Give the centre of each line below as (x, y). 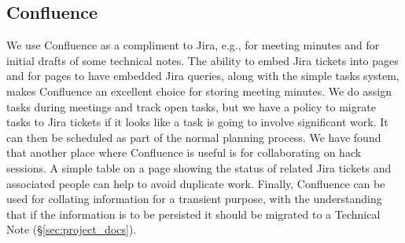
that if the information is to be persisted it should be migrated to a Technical (193, 214)
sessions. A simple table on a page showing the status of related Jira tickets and (199, 167)
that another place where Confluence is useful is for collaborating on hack (184, 152)
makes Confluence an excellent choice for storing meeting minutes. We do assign (199, 91)
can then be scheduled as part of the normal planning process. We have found (194, 137)
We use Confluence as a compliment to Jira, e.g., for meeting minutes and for (193, 45)
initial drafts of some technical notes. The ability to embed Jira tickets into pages (202, 60)
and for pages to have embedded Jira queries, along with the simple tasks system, (203, 76)
